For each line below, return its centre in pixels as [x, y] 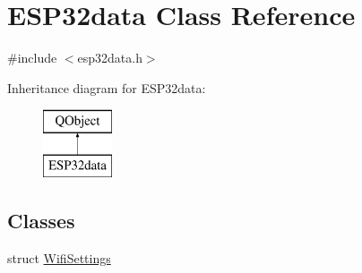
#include [32, 58]
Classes [41, 220]
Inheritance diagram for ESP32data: [107, 87]
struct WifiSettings [59, 257]
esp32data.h [110, 58]
